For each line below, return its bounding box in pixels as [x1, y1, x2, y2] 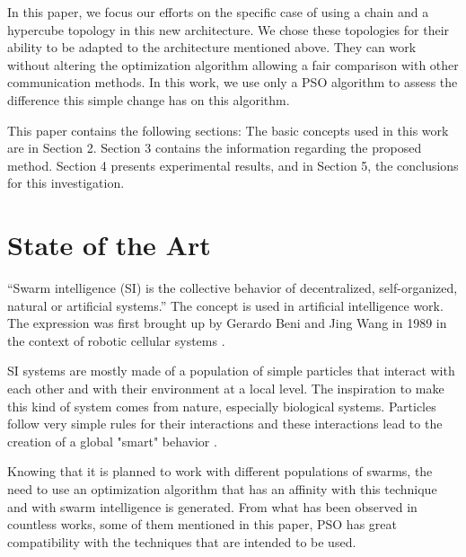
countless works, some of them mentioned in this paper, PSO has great [7, 515, 397, 534]
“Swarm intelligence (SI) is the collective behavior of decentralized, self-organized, [7, 278, 458, 297]
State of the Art [7, 226, 211, 263]
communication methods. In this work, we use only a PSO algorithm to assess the [7, 73, 458, 92]
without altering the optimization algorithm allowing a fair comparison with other [7, 55, 459, 74]
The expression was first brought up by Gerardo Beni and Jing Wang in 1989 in [7, 314, 447, 332]
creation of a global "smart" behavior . [7, 431, 217, 450]
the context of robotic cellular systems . [7, 331, 225, 349]
